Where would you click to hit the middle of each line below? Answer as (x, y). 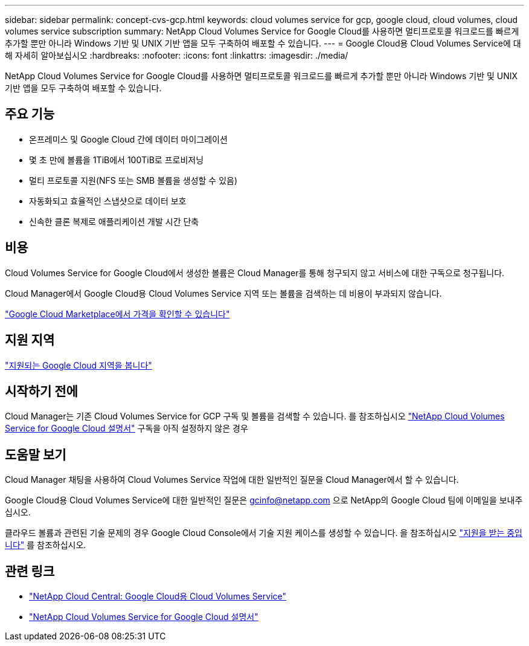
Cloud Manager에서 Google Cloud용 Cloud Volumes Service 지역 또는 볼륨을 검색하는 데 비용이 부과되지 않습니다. (223, 293)
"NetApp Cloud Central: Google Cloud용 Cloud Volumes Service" (158, 596)
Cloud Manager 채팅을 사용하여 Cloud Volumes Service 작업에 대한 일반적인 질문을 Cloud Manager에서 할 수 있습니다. (232, 480)
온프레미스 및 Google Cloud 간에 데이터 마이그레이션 (128, 139)
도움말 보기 (36, 454)
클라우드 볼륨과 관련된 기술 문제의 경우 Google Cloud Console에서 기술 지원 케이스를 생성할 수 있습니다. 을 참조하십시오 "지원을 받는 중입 (264, 533)
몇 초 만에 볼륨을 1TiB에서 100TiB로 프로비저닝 (117, 160)
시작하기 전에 (41, 391)
